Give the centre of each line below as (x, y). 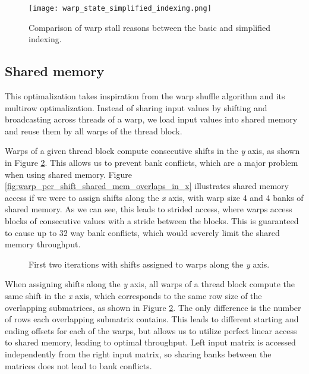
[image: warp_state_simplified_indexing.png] (120, 8)
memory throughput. (43, 244)
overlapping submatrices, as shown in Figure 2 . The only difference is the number (153, 307)
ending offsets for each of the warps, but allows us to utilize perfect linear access (151, 330)
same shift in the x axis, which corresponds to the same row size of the (133, 295)
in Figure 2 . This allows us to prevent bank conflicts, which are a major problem (152, 163)
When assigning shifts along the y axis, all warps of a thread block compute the (150, 284)
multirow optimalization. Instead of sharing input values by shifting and (136, 107)
